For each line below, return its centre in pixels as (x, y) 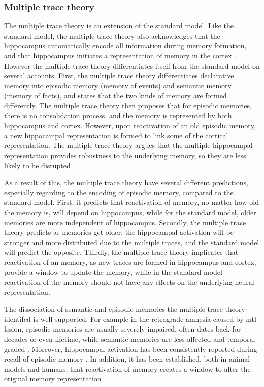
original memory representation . (55, 379)
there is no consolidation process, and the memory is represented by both (118, 115)
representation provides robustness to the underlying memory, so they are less (125, 155)
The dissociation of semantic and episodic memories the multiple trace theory (125, 309)
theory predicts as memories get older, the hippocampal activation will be (119, 232)
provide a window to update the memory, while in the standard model (113, 272)
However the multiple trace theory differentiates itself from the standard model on (132, 65)
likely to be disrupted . (40, 165)
